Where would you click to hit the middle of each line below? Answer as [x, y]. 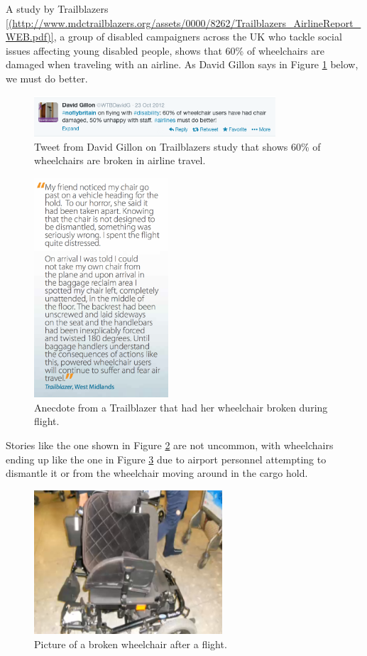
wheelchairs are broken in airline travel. [120, 160]
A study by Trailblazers [57, 9]
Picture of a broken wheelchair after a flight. [131, 644]
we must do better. [47, 78]
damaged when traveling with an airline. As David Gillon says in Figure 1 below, [182, 64]
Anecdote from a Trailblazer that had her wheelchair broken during [181, 407]
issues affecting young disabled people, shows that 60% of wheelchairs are [165, 50]
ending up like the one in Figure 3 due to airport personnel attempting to [166, 459]
